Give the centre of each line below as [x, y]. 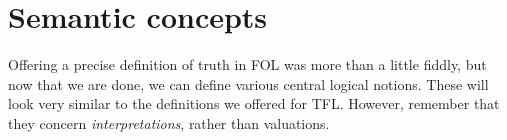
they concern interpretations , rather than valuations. [169, 122]
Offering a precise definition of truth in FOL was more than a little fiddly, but [247, 64]
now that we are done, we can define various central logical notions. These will [248, 83]
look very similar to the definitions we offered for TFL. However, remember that [254, 103]
